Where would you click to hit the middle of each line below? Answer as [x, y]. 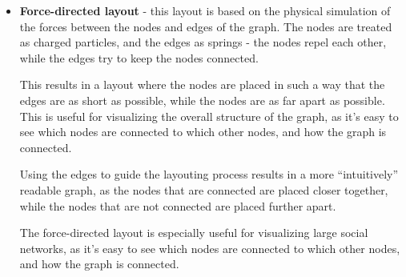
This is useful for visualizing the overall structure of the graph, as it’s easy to [209, 116]
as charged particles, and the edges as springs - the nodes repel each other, [203, 42]
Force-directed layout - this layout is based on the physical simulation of [205, 10]
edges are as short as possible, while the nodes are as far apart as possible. [202, 100]
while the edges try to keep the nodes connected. [139, 57]
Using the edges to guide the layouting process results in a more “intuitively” [209, 174]
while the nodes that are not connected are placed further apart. [178, 205]
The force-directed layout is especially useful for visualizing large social [194, 233]
